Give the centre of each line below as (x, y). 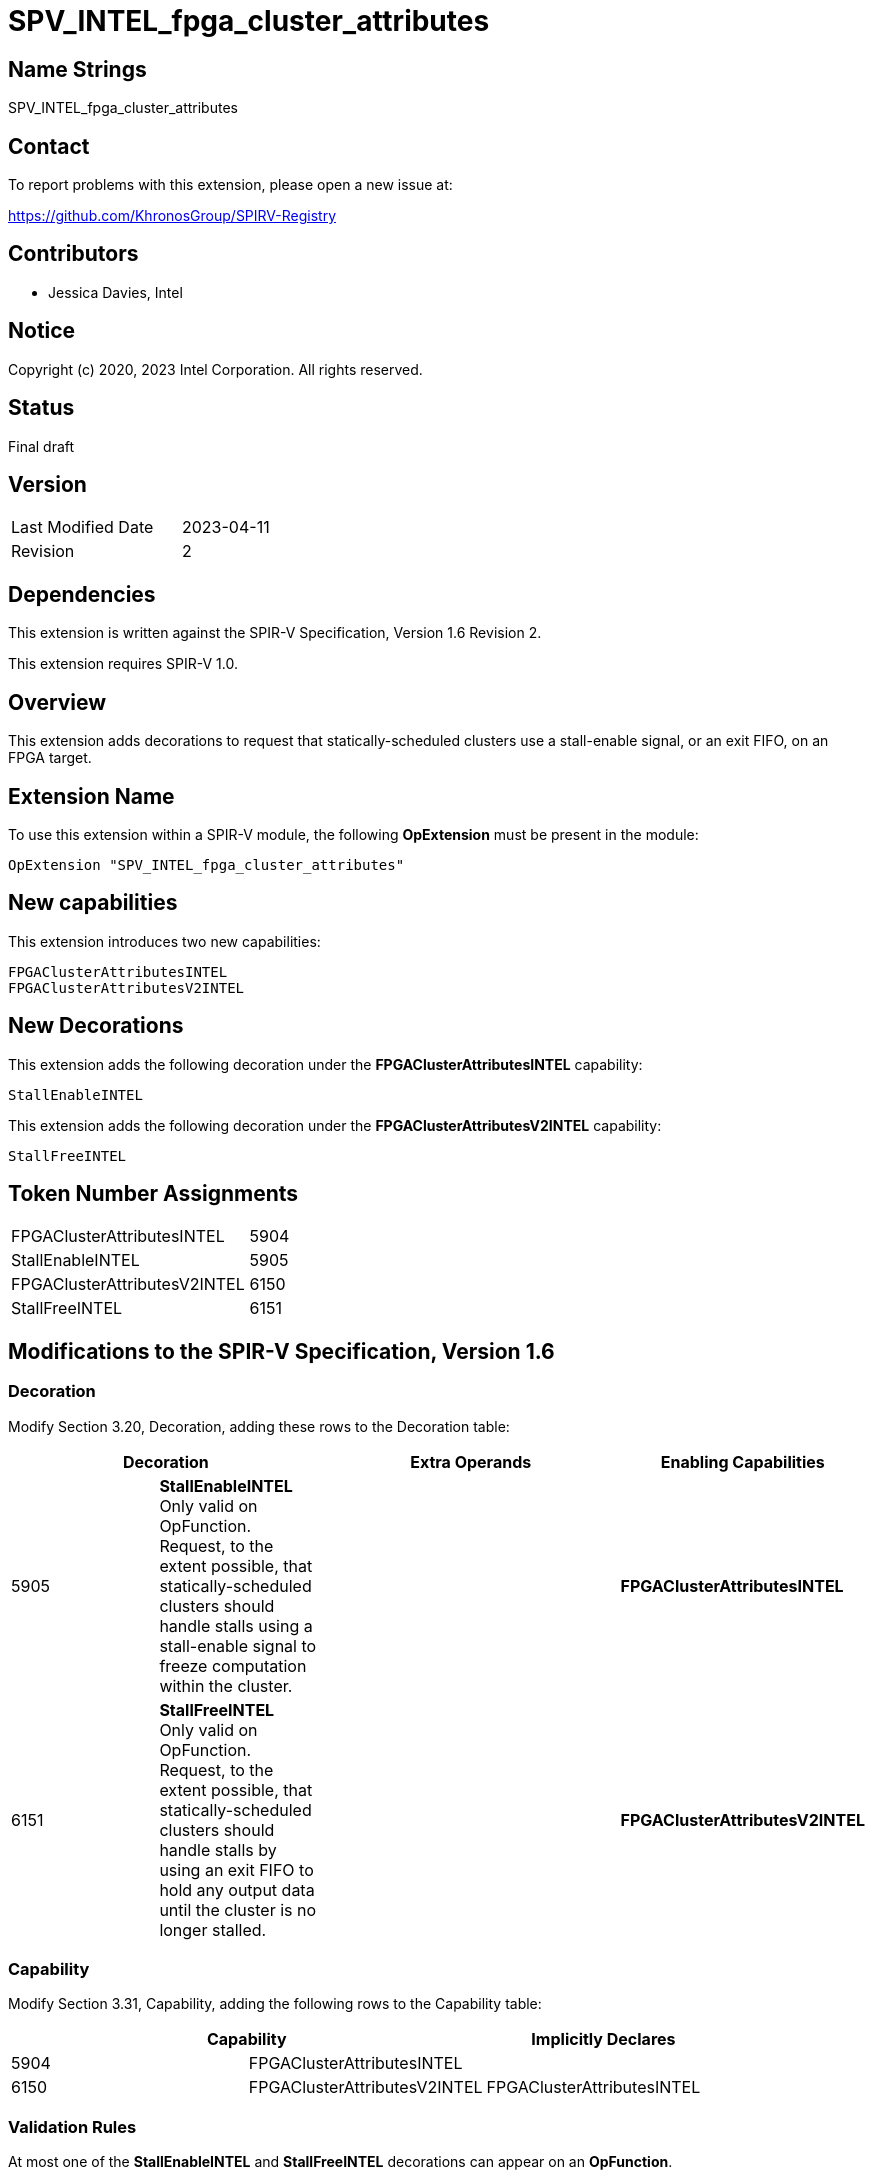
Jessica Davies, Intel (115, 292)
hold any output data (237, 1889)
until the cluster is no (238, 1909)
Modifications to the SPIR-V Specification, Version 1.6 (281, 1351)
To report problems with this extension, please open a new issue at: (230, 185)
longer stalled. (213, 1929)
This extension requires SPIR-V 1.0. (123, 664)
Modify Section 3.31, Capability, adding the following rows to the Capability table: (275, 2004)
